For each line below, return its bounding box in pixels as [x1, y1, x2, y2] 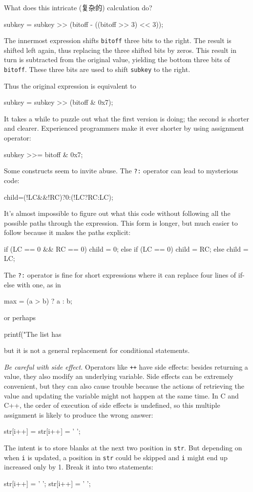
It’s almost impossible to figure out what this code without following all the [4, 208, 231, 218]
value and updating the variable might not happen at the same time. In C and [4, 390, 239, 400]
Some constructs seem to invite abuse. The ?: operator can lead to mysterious [4, 165, 238, 176]
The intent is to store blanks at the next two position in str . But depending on [4, 442, 242, 452]
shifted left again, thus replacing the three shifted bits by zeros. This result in [4, 45, 236, 55]
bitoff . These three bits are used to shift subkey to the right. [4, 64, 190, 74]
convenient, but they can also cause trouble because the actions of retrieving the [4, 380, 244, 391]
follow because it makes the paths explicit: [4, 227, 131, 237]
